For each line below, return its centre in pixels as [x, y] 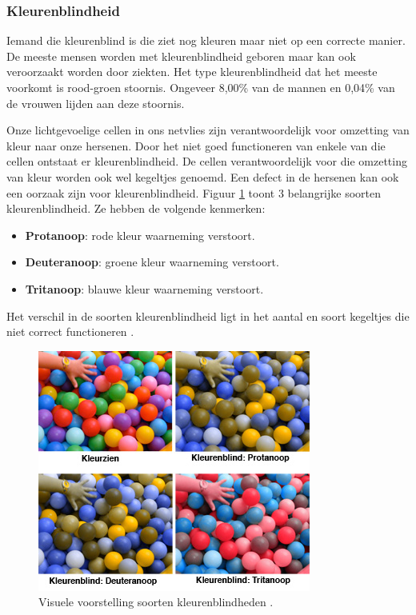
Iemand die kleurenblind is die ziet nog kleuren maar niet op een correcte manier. [206, 40]
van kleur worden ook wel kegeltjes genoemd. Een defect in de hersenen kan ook [203, 176]
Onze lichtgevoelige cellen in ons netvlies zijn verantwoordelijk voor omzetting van [208, 130]
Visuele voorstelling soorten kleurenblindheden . [156, 602]
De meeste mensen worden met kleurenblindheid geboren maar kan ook [181, 56]
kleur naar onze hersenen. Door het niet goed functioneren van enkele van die [196, 145]
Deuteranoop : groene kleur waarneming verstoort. [152, 262]
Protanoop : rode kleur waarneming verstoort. [140, 235]
